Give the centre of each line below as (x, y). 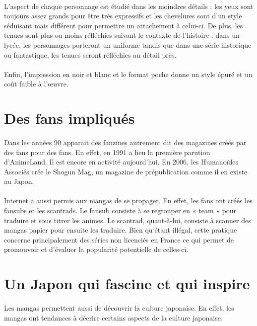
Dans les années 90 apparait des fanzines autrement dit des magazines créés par (125, 142)
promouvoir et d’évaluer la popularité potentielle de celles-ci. (96, 249)
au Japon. (19, 181)
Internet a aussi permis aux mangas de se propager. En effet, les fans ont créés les (128, 201)
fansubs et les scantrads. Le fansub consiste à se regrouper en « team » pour (120, 210)
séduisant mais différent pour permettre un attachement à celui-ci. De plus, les (124, 25)
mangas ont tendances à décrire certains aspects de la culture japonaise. (113, 317)
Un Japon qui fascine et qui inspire (127, 284)
